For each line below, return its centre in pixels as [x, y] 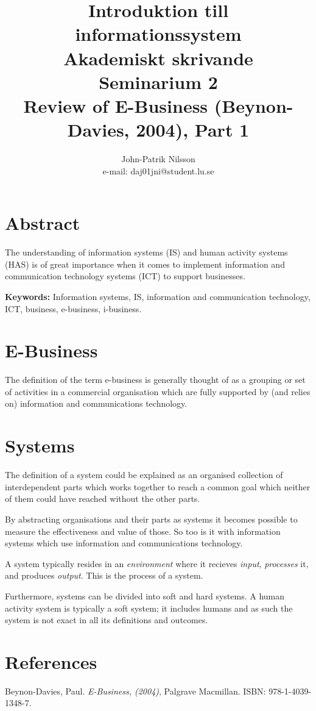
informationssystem [158, 34]
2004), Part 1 [193, 130]
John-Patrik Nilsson [158, 159]
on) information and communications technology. [96, 403]
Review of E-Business [116, 105]
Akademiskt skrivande [158, 58]
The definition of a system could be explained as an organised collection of [144, 475]
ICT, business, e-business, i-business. [73, 308]
